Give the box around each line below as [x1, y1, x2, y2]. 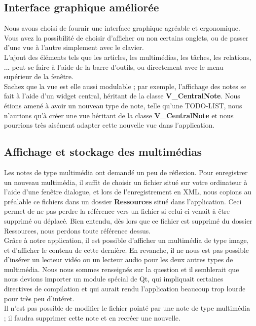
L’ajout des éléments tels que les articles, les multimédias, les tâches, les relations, [4, 51, 252, 62]
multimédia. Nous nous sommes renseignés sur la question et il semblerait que [4, 264, 239, 274]
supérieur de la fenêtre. [4, 71, 73, 82]
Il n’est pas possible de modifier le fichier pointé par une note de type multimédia [4, 303, 250, 313]
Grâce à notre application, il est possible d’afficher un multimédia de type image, [4, 235, 249, 245]
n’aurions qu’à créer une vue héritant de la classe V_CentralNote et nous [4, 110, 234, 120]
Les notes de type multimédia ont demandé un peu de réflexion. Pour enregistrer [4, 167, 248, 177]
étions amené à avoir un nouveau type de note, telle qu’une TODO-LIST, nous [4, 100, 242, 110]
